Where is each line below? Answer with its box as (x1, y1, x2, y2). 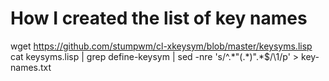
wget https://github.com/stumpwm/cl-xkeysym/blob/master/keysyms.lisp (10, 40, 313, 52)
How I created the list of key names (10, 7, 308, 30)
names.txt (10, 61, 52, 73)
